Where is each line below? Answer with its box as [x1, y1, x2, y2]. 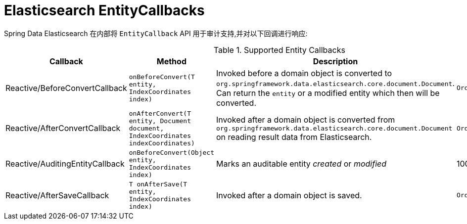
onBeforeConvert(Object [129, 148, 214, 156]
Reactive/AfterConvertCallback [5, 123, 121, 134]
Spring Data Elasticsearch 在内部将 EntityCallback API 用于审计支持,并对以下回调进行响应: [4, 29, 308, 38]
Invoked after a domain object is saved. [216, 190, 362, 200]
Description [313, 56, 358, 66]
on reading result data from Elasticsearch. [216, 132, 372, 142]
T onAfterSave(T [129, 180, 187, 188]
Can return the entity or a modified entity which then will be [216, 88, 440, 98]
